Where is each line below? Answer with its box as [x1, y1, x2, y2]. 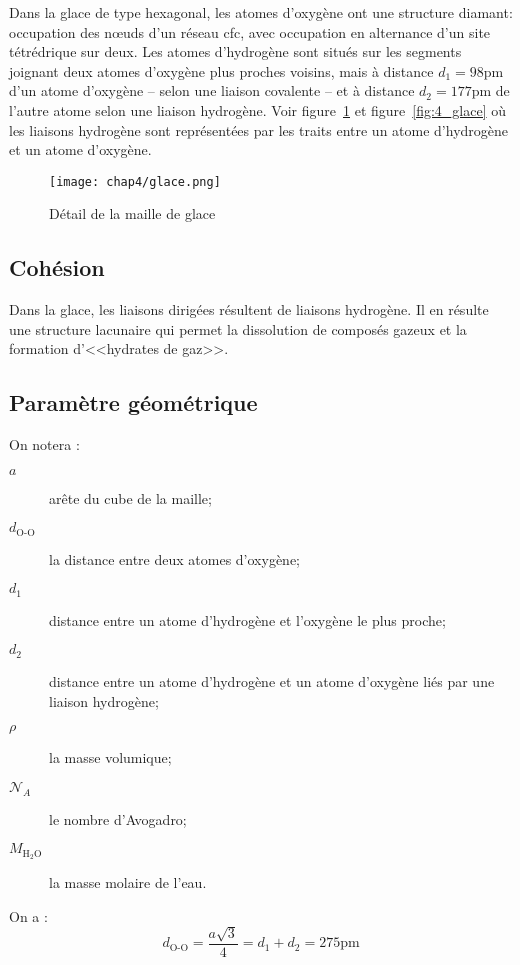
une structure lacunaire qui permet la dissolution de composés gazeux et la [9, 318, 467, 339]
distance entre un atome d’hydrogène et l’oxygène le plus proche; [49, 609, 446, 630]
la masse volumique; [49, 747, 172, 768]
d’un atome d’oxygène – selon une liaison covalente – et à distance [9, 80, 415, 101]
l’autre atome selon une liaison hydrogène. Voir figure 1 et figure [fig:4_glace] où [9, 99, 507, 120]
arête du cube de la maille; [49, 487, 212, 508]
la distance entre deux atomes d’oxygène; [49, 548, 301, 569]
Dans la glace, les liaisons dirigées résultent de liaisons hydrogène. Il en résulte [9, 299, 489, 320]
